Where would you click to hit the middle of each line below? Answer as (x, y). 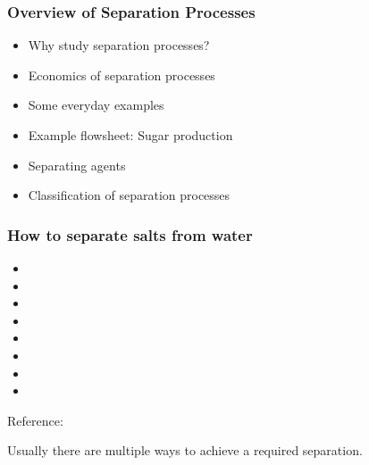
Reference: (35, 420)
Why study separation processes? (119, 45)
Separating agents (77, 165)
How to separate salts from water (130, 234)
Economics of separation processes (122, 75)
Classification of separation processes (129, 195)
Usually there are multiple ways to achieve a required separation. (185, 450)
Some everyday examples (96, 105)
